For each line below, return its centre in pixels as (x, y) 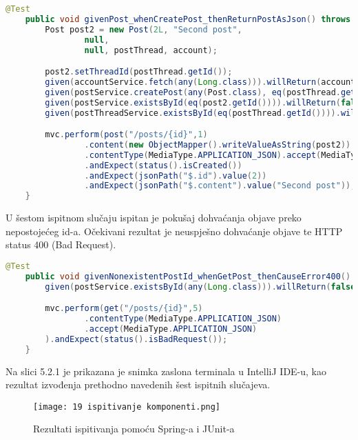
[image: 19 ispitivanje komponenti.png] (127, 407)
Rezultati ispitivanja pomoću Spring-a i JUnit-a (134, 429)
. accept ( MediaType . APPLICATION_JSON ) (171, 329)
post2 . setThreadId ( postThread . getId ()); (139, 72)
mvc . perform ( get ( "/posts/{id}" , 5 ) (124, 309)
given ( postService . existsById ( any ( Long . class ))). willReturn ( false (200, 287)
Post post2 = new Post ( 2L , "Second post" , (144, 29)
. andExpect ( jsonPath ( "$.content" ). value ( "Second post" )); (220, 186)
